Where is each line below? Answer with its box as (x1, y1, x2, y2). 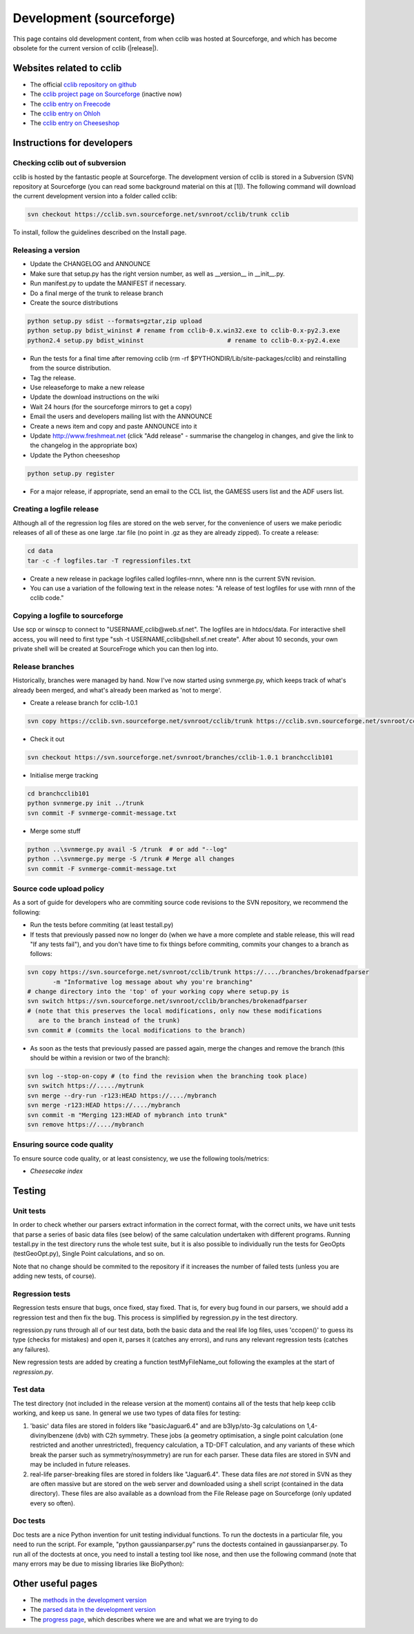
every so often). (30, 1499, 75, 1507)
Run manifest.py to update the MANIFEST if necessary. (30, 279, 186, 288)
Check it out (30, 735, 65, 743)
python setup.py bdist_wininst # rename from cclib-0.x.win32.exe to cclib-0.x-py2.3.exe (27, 327, 341, 335)
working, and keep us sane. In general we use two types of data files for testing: (12, 1409, 241, 1417)
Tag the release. (30, 373, 76, 382)
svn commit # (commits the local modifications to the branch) (27, 1026, 246, 1034)
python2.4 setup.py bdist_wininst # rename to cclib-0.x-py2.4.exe (27, 336, 341, 344)
